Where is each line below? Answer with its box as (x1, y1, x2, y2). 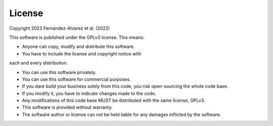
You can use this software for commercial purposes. (22, 76, 131, 82)
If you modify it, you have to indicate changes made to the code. (22, 90, 156, 96)
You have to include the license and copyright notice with (22, 50, 142, 56)
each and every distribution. (9, 60, 68, 66)
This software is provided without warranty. (22, 104, 113, 110)
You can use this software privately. (22, 69, 97, 75)
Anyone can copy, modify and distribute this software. (22, 43, 135, 50)
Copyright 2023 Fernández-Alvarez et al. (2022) (9, 25, 110, 31)
